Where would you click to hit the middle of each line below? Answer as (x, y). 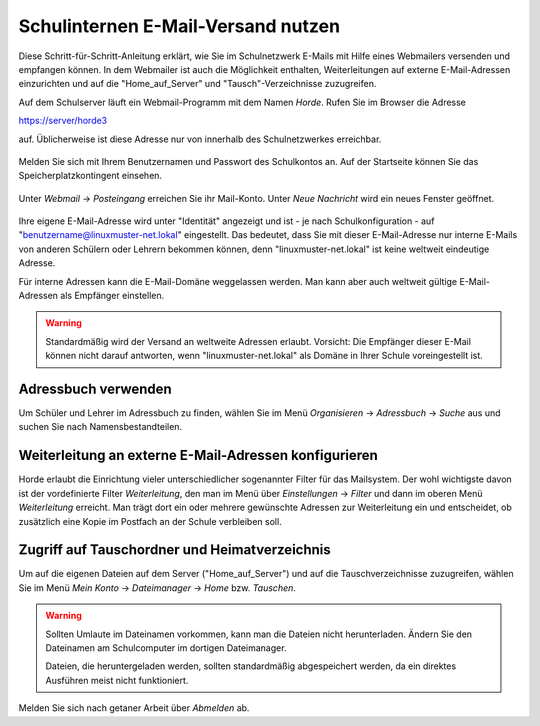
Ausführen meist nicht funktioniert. (117, 680)
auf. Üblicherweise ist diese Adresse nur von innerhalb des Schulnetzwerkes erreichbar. (200, 139)
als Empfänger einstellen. (112, 296)
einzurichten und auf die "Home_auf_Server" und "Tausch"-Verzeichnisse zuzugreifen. (197, 84)
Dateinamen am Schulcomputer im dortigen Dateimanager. (166, 648)
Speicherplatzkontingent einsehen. (90, 176)
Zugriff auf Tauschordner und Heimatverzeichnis (175, 550)
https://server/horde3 (63, 121)
